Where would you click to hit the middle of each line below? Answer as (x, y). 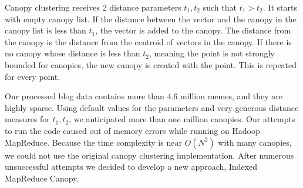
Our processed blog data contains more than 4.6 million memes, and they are (144, 96)
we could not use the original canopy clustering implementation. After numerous (149, 155)
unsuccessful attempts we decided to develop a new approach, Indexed (131, 167)
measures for (27, 119)
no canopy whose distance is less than (73, 53)
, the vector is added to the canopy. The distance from (193, 30)
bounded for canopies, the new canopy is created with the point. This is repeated (151, 64)
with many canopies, (255, 142)
